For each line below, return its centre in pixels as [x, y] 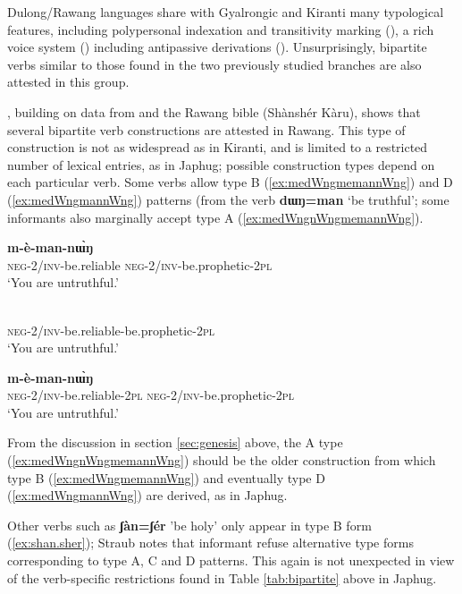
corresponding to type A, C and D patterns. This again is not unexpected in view [231, 560]
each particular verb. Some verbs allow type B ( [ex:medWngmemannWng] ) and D [230, 182]
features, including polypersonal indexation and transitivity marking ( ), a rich [221, 29]
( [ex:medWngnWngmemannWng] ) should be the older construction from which [222, 460]
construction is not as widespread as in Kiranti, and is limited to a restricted [218, 147]
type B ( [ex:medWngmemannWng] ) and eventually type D [166, 477]
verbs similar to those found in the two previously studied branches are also [214, 64]
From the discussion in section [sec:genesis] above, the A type [175, 442]
